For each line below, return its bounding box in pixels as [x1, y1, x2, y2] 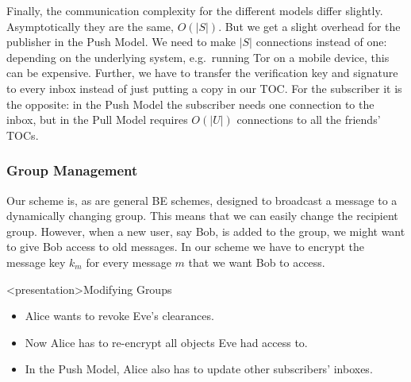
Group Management [6, 160, 138, 180]
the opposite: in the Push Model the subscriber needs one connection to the [6, 95, 375, 112]
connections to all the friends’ [236, 111, 381, 128]
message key [6, 253, 66, 270]
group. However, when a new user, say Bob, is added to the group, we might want [6, 222, 405, 239]
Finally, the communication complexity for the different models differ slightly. [6, 2, 383, 18]
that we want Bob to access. [188, 253, 325, 270]
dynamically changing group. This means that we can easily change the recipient [6, 207, 398, 224]
